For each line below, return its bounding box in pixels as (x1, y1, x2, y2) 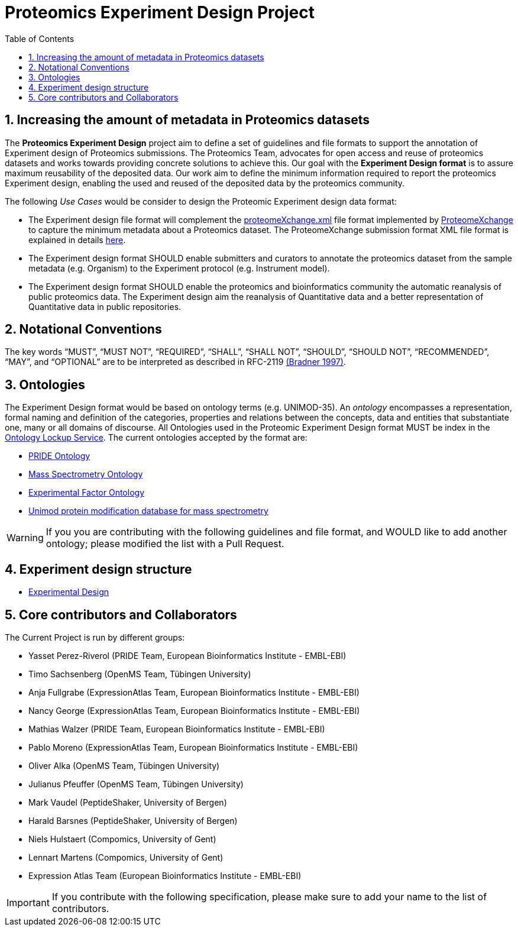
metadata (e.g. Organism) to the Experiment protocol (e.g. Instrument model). (28, 263, 330, 273)
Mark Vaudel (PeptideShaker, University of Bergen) (28, 797, 227, 807)
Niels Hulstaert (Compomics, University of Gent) (28, 833, 216, 844)
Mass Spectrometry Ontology (28, 469, 143, 480)
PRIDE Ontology (28, 451, 90, 461)
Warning (7, 532, 44, 544)
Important (7, 896, 50, 909)
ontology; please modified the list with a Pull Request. (46, 538, 284, 550)
